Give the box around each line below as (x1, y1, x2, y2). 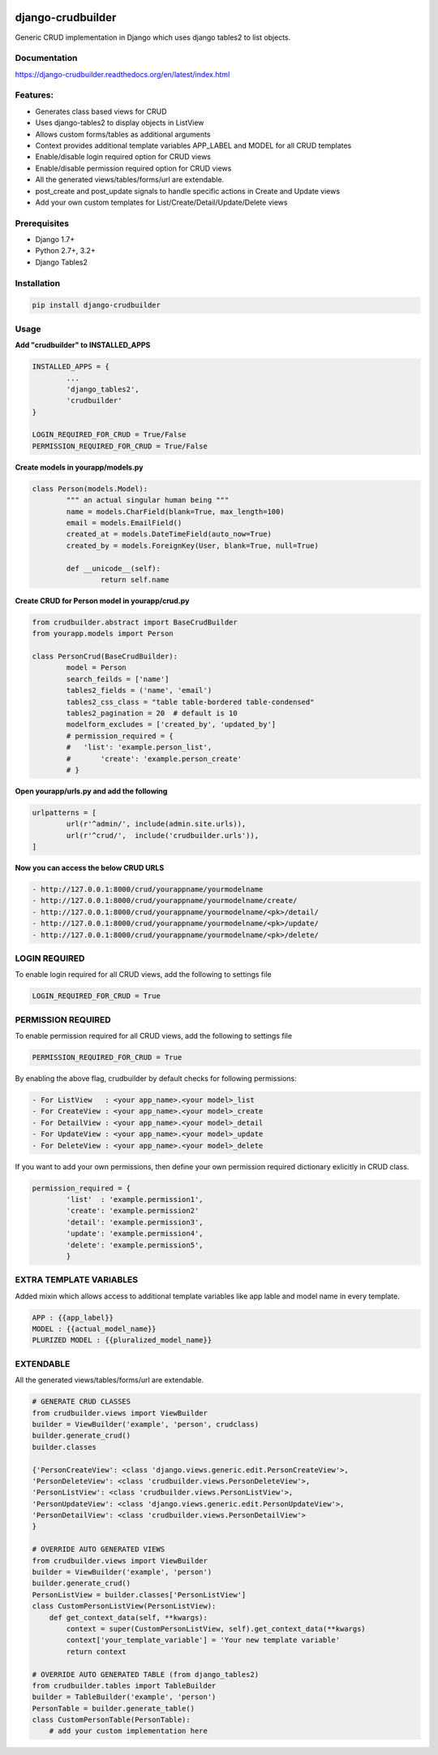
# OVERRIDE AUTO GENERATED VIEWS (32, 1545, 165, 1554)
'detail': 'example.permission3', (66, 1217, 204, 1226)
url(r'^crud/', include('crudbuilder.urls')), (66, 831, 260, 840)
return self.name (100, 575, 170, 584)
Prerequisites (15, 218, 69, 229)
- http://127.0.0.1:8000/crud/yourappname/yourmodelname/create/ (32, 896, 298, 906)
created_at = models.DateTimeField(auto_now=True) (66, 530, 272, 539)
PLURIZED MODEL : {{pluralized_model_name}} (32, 1336, 213, 1345)
